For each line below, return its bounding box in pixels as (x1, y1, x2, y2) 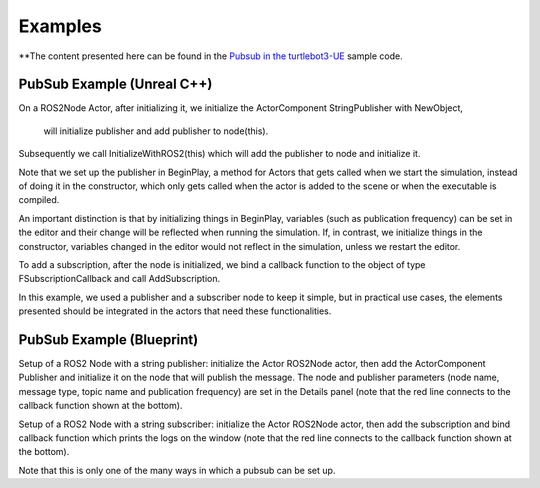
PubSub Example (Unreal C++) (18, 76, 213, 93)
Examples (18, 15, 102, 37)
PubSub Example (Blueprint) (18, 331, 199, 348)
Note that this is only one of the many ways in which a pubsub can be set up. (18, 464, 336, 476)
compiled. (18, 194, 60, 206)
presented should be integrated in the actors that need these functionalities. (18, 305, 332, 317)
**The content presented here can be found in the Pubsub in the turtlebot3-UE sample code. (18, 50, 404, 62)
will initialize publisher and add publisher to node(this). (43, 125, 269, 137)
